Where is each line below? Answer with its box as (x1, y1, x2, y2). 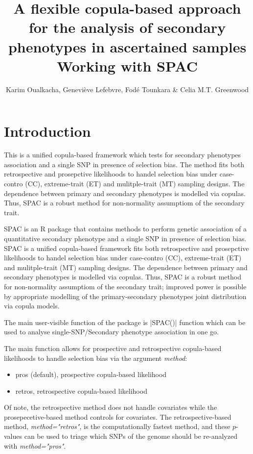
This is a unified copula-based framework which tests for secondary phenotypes (4, 150, 241, 160)
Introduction (4, 121, 91, 141)
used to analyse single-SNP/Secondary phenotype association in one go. (4, 327, 219, 337)
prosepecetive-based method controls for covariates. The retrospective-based (4, 411, 231, 422)
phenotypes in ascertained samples (8, 36, 247, 56)
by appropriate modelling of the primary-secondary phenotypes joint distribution (4, 291, 247, 301)
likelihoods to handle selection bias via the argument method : (4, 353, 187, 363)
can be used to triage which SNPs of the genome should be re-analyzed (24, 431, 237, 441)
